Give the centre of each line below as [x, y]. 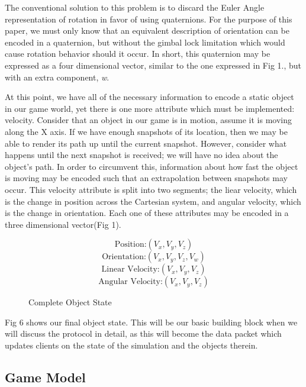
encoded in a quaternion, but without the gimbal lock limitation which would [145, 42]
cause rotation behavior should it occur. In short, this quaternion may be [138, 54]
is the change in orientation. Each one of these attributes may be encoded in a [147, 213]
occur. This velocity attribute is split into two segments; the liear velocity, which [151, 189]
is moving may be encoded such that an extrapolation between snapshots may [146, 178]
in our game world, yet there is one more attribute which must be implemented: [150, 108]
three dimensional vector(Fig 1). [63, 224]
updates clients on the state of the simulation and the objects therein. [131, 345]
